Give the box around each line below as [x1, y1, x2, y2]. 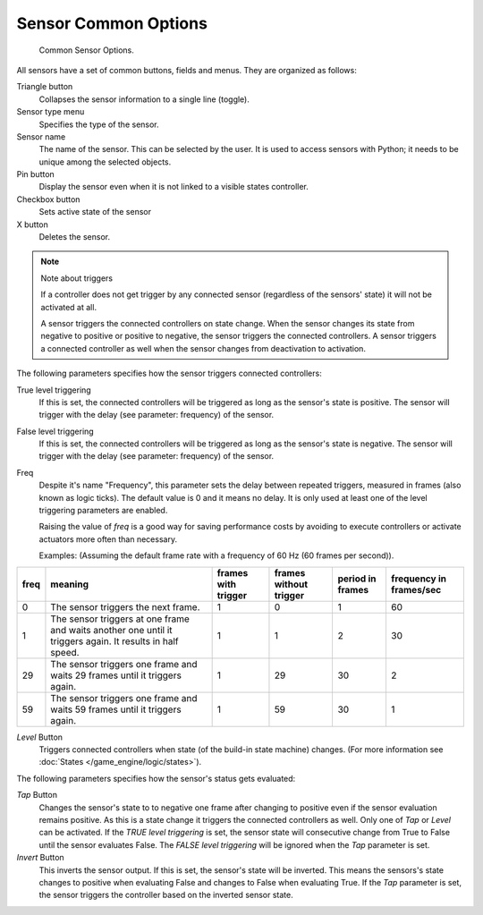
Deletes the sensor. [38, 232, 111, 242]
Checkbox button [16, 193, 80, 205]
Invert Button [16, 852, 64, 863]
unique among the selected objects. [38, 157, 172, 167]
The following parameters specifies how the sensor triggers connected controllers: [16, 368, 322, 379]
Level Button [16, 732, 63, 742]
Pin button [16, 169, 55, 180]
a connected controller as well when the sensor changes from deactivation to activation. [40, 343, 367, 353]
